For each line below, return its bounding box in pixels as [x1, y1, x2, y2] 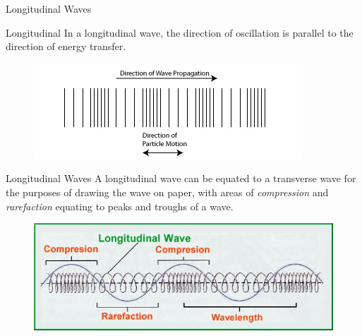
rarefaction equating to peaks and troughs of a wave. [6, 198, 234, 213]
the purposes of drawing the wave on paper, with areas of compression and [6, 184, 329, 199]
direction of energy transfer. [6, 39, 126, 54]
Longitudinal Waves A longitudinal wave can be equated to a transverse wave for [6, 171, 356, 186]
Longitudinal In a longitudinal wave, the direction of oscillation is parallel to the [6, 25, 354, 40]
